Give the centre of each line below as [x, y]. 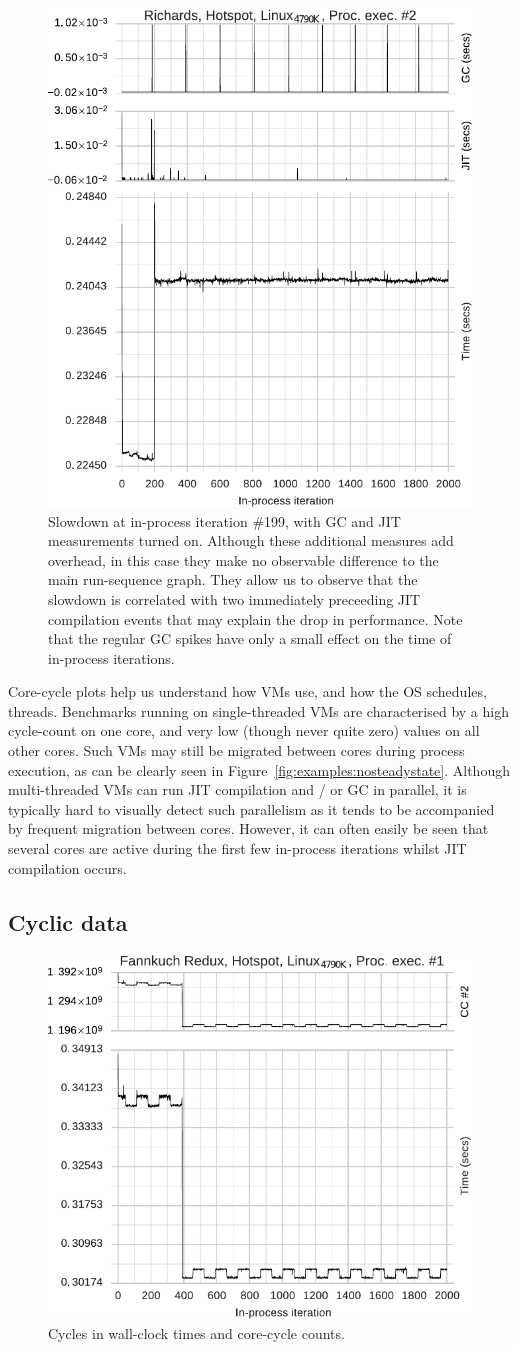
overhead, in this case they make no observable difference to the [243, 559]
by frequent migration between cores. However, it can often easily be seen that [248, 828]
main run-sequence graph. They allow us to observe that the [233, 579]
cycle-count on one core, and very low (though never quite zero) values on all [244, 730]
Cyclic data [68, 921]
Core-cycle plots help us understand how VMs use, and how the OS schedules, [247, 691]
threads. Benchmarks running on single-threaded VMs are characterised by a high [258, 710]
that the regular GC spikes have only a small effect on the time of [250, 638]
